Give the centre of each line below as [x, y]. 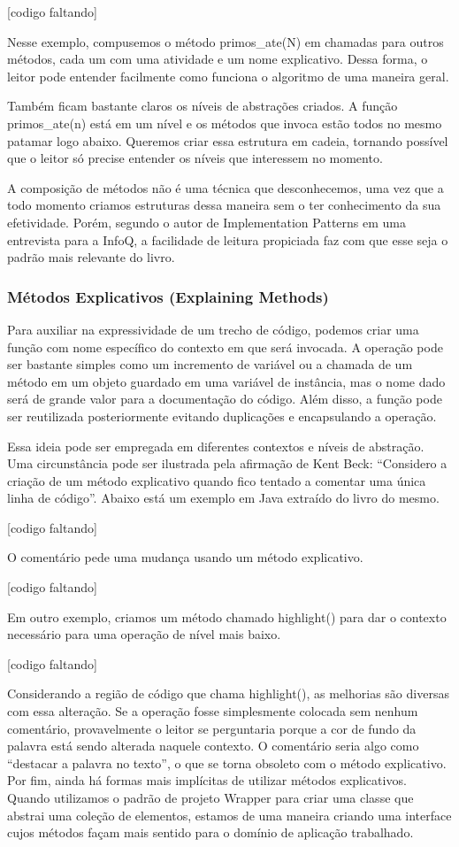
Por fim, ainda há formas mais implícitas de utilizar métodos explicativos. [207, 780]
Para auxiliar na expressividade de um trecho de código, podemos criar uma [213, 329]
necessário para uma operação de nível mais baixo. [144, 634]
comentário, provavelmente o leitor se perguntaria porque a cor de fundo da [212, 728]
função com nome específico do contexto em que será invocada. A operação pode [225, 346]
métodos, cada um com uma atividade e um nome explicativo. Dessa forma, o [218, 59]
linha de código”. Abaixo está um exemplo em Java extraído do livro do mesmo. [223, 498]
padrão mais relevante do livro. [91, 257]
